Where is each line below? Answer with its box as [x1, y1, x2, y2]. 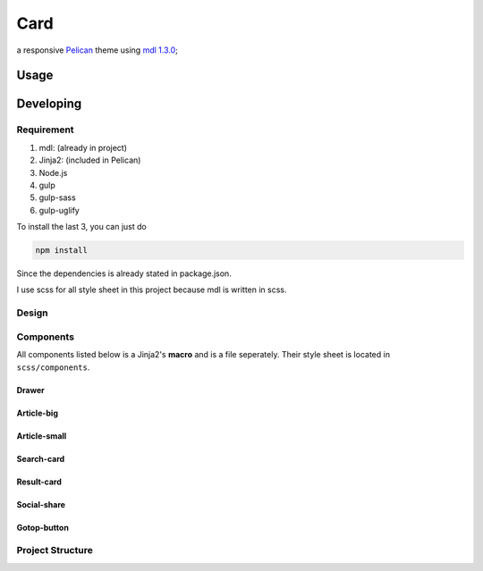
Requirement [16, 123, 75, 136]
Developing [16, 97, 82, 112]
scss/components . [16, 362, 90, 373]
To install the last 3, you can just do [16, 222, 147, 232]
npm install [35, 246, 89, 256]
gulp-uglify [38, 205, 80, 215]
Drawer [16, 384, 45, 395]
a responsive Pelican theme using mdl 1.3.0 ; [16, 45, 178, 55]
